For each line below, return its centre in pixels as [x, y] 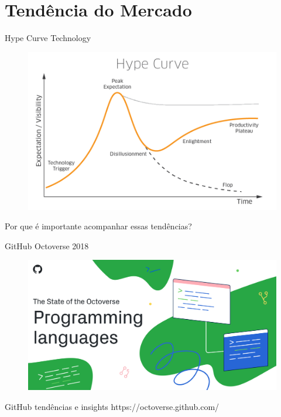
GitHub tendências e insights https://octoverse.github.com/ [112, 406]
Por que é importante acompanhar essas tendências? [98, 226]
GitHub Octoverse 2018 [47, 245]
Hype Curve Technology [48, 38]
